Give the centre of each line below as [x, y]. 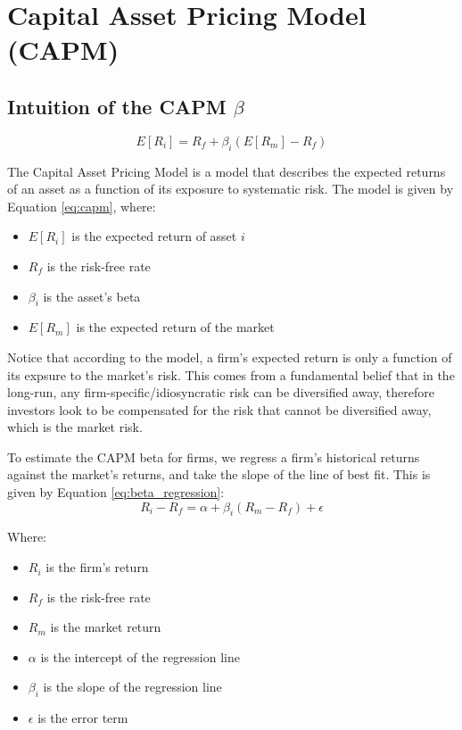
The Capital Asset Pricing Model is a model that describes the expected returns [227, 171]
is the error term [83, 718]
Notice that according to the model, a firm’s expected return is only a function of [230, 357]
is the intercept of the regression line [140, 656]
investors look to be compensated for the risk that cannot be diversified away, [219, 409]
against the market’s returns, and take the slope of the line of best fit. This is [219, 474]
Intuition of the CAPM [117, 106]
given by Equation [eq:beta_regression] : [116, 492]
